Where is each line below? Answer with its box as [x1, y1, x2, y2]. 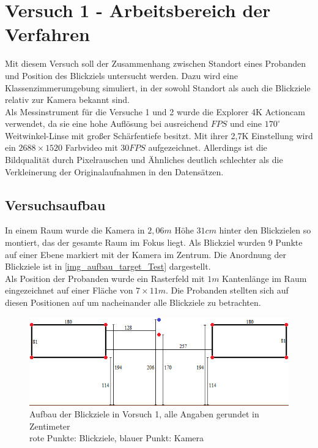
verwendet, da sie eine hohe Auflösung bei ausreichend [5, 117, 209, 130]
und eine [229, 117, 262, 130]
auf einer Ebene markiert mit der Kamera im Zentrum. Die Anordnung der [5, 248, 286, 260]
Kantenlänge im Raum [222, 271, 307, 284]
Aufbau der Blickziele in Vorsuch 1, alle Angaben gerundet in [29, 408, 259, 420]
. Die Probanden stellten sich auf [165, 284, 289, 297]
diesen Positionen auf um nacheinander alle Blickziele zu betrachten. [5, 296, 261, 309]
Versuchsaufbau [5, 195, 106, 214]
